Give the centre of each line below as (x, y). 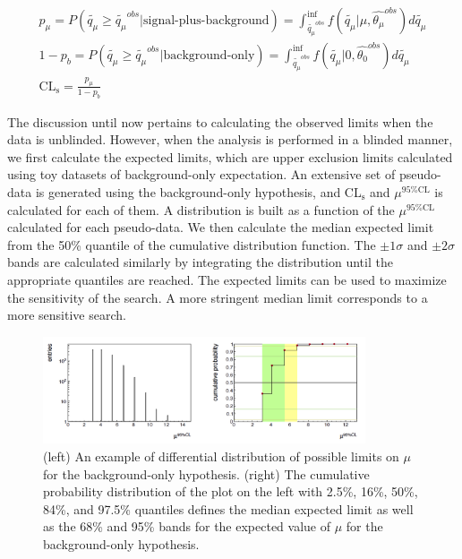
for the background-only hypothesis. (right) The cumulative (206, 473)
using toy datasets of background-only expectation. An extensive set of (201, 174)
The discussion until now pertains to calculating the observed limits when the (220, 121)
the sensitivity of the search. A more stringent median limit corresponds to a (218, 297)
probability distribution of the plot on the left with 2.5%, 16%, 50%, (231, 491)
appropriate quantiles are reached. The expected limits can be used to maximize (227, 279)
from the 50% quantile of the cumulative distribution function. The (192, 244)
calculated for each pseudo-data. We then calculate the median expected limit (221, 227)
